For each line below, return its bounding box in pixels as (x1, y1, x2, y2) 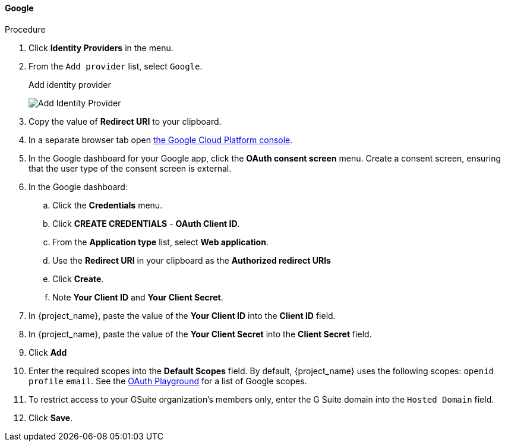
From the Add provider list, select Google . (29, 61, 203, 71)
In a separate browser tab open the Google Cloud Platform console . (29, 134, 293, 145)
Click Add (29, 347, 67, 358)
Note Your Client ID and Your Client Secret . (52, 292, 223, 302)
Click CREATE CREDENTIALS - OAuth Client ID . (52, 218, 240, 229)
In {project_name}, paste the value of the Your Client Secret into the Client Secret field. (29, 328, 372, 339)
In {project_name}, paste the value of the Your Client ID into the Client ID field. (29, 310, 336, 321)
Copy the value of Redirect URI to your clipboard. (29, 116, 222, 126)
